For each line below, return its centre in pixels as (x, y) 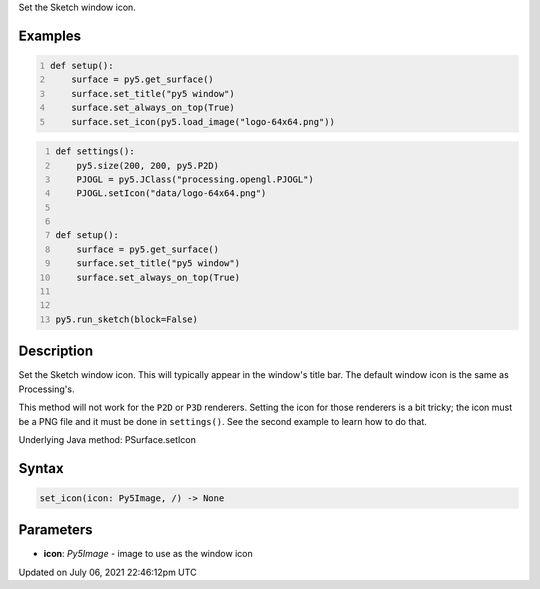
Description (56, 351)
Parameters (55, 530)
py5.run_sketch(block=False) (127, 319)
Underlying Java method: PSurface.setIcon (107, 439)
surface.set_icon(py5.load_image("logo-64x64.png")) (203, 121)
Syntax (41, 468)
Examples (50, 35)
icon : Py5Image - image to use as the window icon (148, 554)
